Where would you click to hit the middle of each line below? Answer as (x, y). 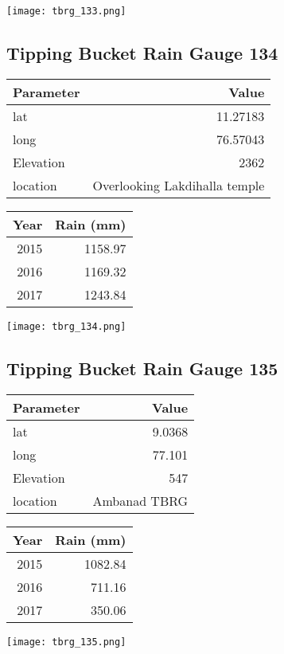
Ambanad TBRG (140, 500)
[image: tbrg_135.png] (66, 642)
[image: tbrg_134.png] (66, 326)
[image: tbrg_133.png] (66, 11)
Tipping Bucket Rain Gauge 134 (142, 53)
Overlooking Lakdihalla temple (179, 185)
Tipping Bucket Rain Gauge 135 (142, 368)
